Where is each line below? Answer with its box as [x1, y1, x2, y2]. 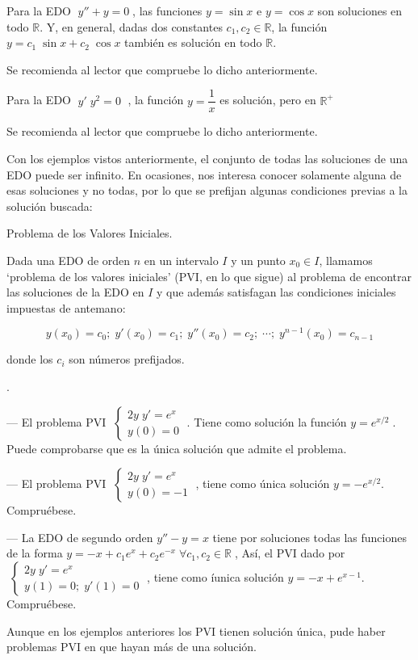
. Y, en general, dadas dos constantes [40, 18, 223, 35]
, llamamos [319, 252, 373, 268]
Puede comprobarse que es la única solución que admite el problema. [6, 439, 347, 456]
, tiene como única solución [195, 475, 330, 492]
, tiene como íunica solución [147, 569, 284, 586]
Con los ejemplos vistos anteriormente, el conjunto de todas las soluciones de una [6, 150, 408, 167]
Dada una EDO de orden [6, 252, 131, 268]
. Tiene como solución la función [186, 413, 347, 430]
